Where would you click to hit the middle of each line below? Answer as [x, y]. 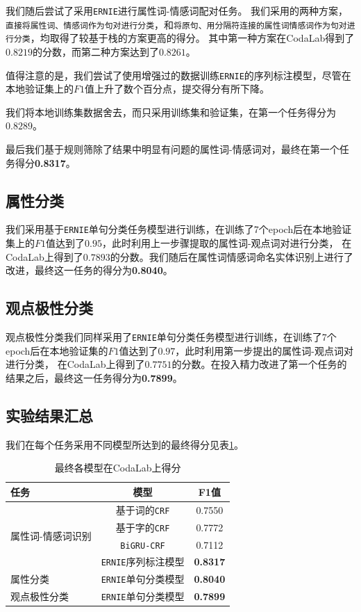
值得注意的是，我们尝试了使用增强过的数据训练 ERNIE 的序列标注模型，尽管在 [178, 75]
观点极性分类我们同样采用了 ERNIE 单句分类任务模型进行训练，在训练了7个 [171, 337]
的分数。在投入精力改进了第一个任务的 [259, 364]
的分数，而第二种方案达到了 [95, 51]
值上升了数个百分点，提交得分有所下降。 [177, 89]
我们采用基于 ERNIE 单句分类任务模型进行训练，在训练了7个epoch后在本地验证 [179, 229]
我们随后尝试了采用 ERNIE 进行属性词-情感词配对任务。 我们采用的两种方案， [177, 10]
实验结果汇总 [49, 415]
